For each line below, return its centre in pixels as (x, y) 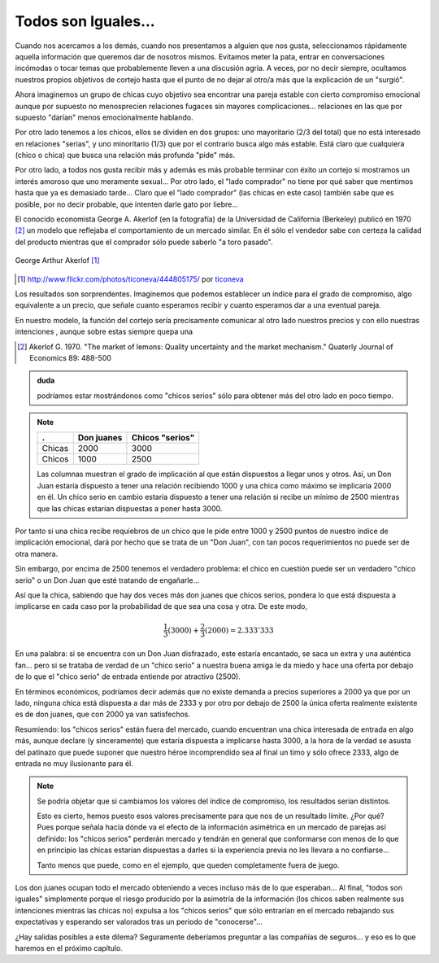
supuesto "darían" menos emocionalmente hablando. (104, 117)
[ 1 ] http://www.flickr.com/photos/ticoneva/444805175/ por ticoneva (130, 279)
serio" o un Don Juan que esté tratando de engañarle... (107, 580)
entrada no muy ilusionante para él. (74, 763)
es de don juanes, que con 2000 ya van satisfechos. (103, 714)
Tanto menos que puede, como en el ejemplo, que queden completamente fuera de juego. (188, 865)
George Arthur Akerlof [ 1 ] (57, 260)
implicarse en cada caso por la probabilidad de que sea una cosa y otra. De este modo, (161, 606)
